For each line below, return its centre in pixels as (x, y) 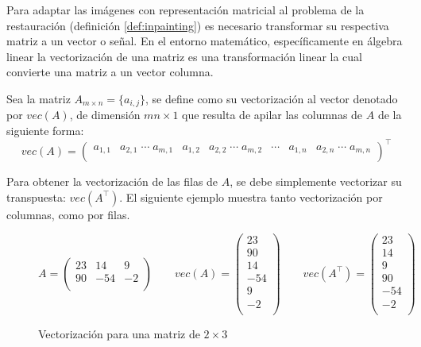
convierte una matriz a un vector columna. (110, 72)
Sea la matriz (39, 98)
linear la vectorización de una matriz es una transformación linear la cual (185, 56)
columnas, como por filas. (68, 214)
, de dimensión (105, 115)
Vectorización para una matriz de (119, 333)
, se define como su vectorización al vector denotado (271, 98)
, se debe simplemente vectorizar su (316, 181)
